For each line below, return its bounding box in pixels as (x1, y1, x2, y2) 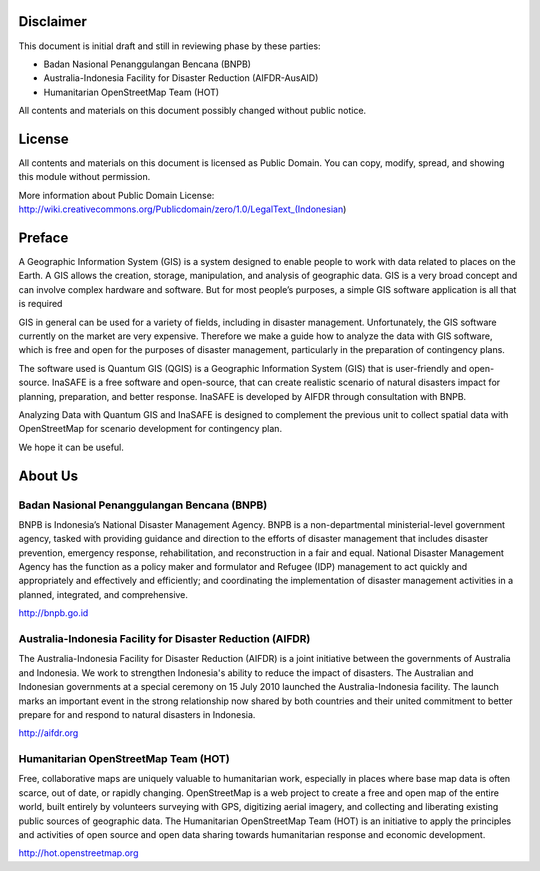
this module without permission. (18, 171, 151, 183)
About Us (18, 467, 79, 484)
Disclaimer (18, 13, 87, 30)
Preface (18, 229, 69, 246)
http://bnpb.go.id (18, 607, 89, 619)
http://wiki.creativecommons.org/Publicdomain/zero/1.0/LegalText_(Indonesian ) (18, 203, 347, 215)
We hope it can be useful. (18, 441, 125, 453)
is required (18, 298, 63, 310)
